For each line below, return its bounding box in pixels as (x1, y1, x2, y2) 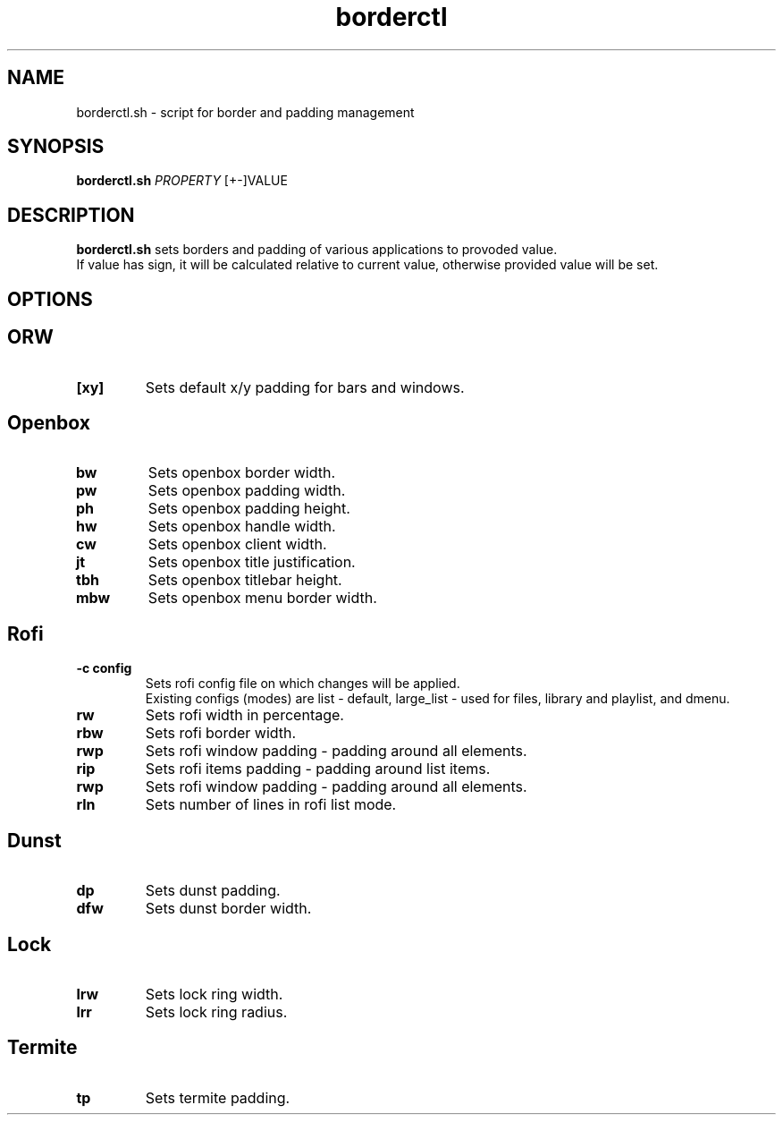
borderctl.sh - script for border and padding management (76, 104, 415, 120)
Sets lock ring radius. (145, 1002, 288, 1021)
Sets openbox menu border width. (147, 589, 377, 608)
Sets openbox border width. (147, 463, 336, 482)
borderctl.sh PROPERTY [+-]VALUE (76, 173, 288, 189)
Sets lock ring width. (145, 984, 283, 1003)
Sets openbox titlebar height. (147, 571, 342, 590)
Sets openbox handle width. (147, 517, 336, 536)
